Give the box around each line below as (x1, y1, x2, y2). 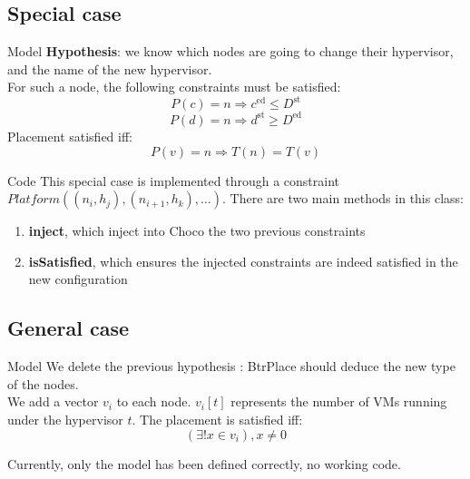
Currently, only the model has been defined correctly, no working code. (7, 454, 401, 473)
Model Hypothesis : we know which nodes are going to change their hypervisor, (7, 42, 454, 61)
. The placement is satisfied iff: (132, 409, 303, 428)
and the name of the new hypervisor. (7, 59, 212, 78)
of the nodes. (7, 374, 79, 393)
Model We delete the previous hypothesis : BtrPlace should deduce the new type (7, 357, 455, 376)
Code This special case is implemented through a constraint (7, 171, 339, 190)
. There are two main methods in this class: (222, 189, 464, 208)
